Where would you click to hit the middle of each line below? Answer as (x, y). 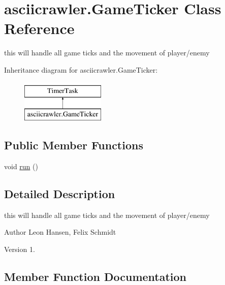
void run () (21, 166)
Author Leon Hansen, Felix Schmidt (60, 232)
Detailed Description (60, 193)
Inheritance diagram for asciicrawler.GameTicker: (81, 69)
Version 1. (20, 249)
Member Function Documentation (95, 276)
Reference (39, 28)
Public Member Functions (74, 145)
